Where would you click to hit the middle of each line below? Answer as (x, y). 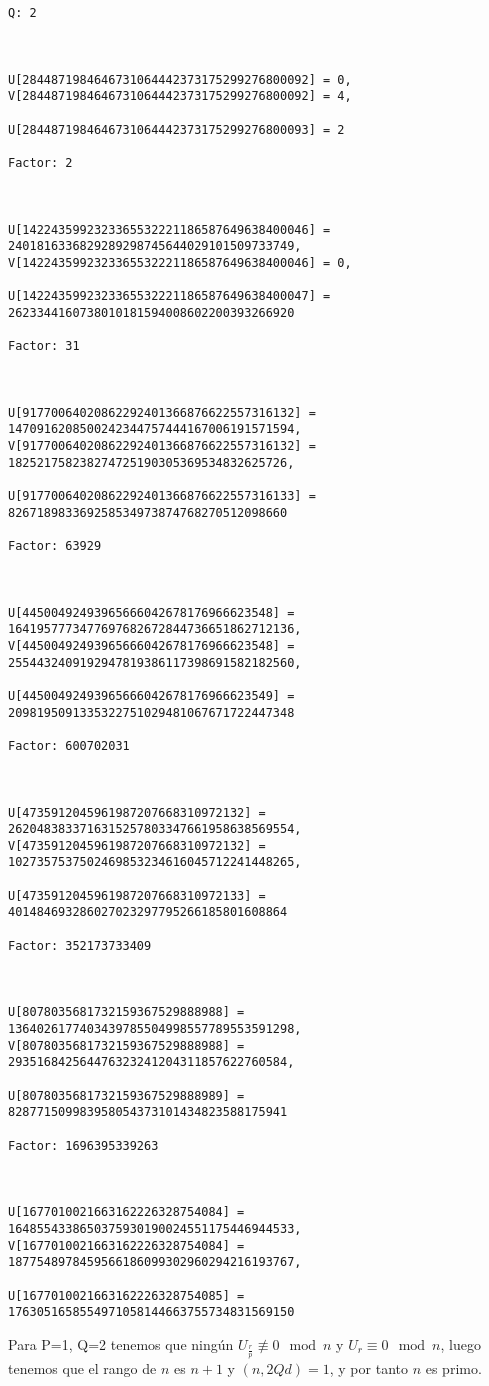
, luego (460, 1343)
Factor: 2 (40, 162)
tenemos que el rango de (82, 1367)
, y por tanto (368, 1367)
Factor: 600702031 (69, 745)
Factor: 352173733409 (80, 945)
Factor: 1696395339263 (83, 1145)
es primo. (453, 1367)
